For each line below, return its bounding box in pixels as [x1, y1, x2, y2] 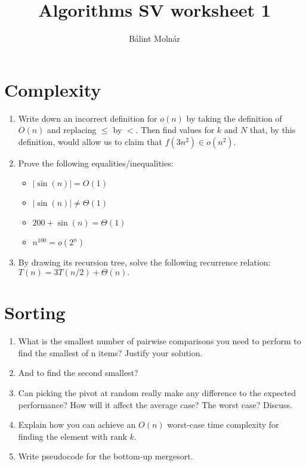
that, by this [249, 124, 296, 136]
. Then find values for [135, 124, 215, 136]
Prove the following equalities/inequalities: [18, 156, 174, 169]
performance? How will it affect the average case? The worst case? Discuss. [18, 398, 292, 411]
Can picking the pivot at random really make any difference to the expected [18, 386, 296, 399]
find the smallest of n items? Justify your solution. [18, 346, 203, 359]
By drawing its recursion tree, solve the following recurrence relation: [18, 256, 271, 269]
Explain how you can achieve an [18, 418, 136, 431]
